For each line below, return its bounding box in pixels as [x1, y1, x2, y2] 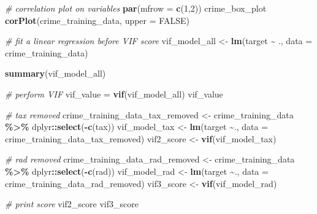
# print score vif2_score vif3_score [5, 197, 139, 210]
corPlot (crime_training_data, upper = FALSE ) [5, 13, 189, 26]
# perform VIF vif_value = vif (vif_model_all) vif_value [5, 87, 223, 100]
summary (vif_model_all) [5, 67, 106, 80]
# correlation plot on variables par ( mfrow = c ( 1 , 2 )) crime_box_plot [5, 2, 267, 14]
